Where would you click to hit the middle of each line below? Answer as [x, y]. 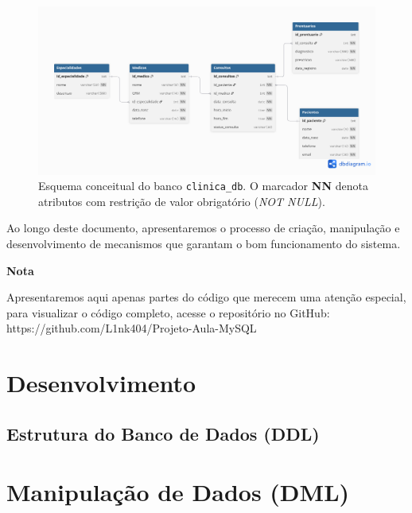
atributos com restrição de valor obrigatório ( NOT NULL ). [182, 201]
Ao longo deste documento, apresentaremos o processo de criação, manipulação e [203, 228]
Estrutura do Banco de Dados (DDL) [163, 433]
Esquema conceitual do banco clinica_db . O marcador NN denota [203, 186]
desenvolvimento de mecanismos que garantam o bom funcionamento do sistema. [204, 244]
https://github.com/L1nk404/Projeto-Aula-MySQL [132, 328]
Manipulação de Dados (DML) [178, 492]
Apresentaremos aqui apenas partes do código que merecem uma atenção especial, [206, 297]
